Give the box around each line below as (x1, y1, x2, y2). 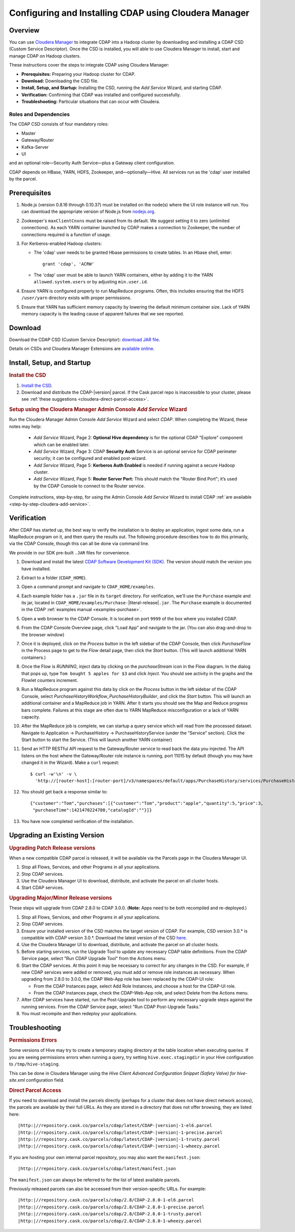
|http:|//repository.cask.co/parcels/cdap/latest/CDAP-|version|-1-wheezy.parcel (18, 1143, 220, 1149)
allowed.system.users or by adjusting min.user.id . (33, 279, 148, 285)
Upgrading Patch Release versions (9, 844, 95, 851)
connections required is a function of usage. (21, 232, 111, 238)
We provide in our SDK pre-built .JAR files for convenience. (9, 549, 130, 555)
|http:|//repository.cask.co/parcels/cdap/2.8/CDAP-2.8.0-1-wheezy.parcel (18, 1218, 202, 1224)
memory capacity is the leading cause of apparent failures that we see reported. (21, 311, 184, 317)
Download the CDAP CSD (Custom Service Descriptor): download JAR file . (9, 337, 160, 342)
